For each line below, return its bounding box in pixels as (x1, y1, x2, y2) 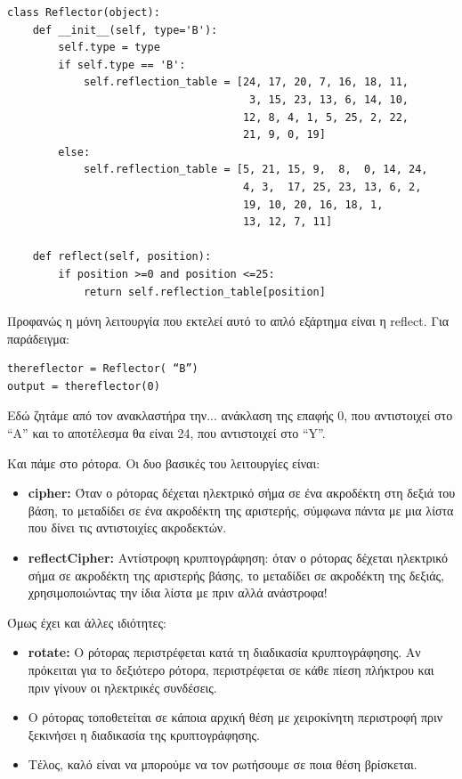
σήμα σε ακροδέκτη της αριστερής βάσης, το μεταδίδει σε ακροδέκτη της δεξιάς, (28, 565, 444, 584)
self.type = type (58, 41, 160, 54)
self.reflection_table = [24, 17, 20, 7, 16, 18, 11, (83, 76, 409, 89)
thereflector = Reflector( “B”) (7, 362, 199, 376)
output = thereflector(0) (7, 379, 160, 393)
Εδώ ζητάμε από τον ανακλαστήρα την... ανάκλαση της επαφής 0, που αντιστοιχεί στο (7, 406, 453, 425)
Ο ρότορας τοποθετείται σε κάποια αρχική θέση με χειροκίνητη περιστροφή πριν (28, 708, 443, 726)
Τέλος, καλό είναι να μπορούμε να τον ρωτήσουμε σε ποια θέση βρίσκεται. (28, 755, 417, 774)
